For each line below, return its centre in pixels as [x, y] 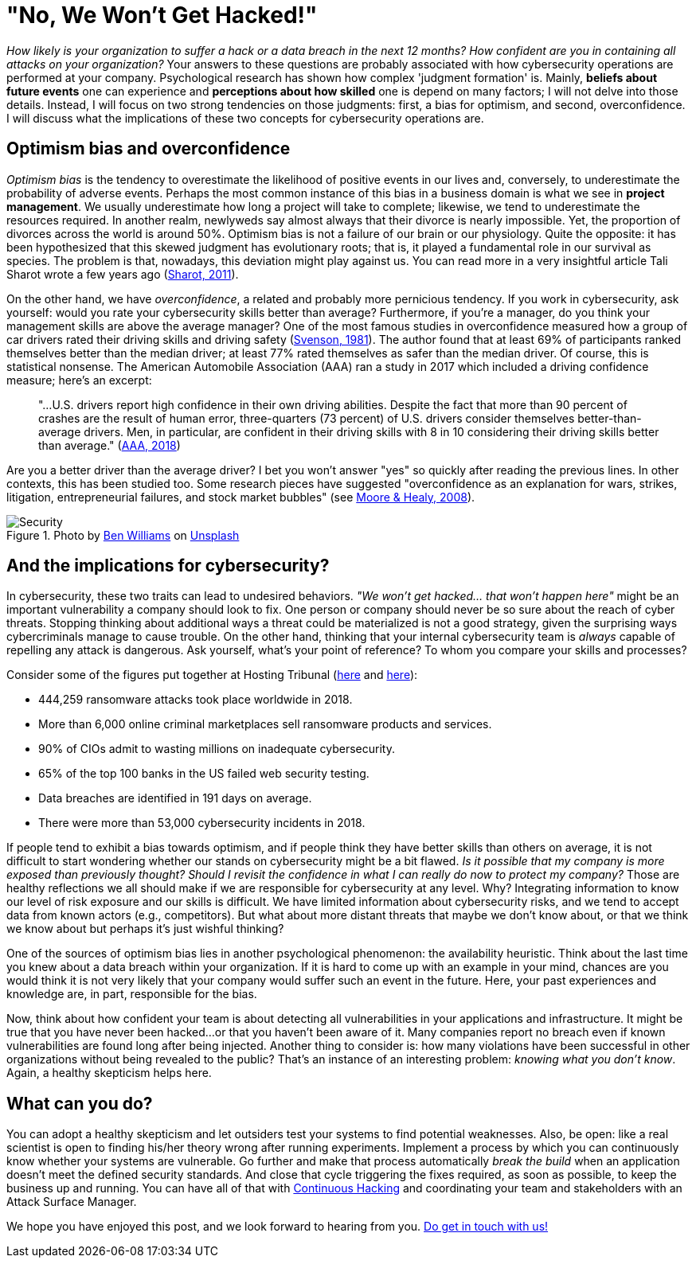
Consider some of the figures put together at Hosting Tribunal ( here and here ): [212, 675]
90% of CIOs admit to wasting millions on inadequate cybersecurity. [217, 749]
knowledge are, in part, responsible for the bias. [132, 994]
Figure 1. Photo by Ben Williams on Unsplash [123, 535]
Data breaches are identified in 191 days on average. [175, 798]
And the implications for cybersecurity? [168, 566]
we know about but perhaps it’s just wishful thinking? [145, 929]
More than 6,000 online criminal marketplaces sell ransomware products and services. [265, 724]
